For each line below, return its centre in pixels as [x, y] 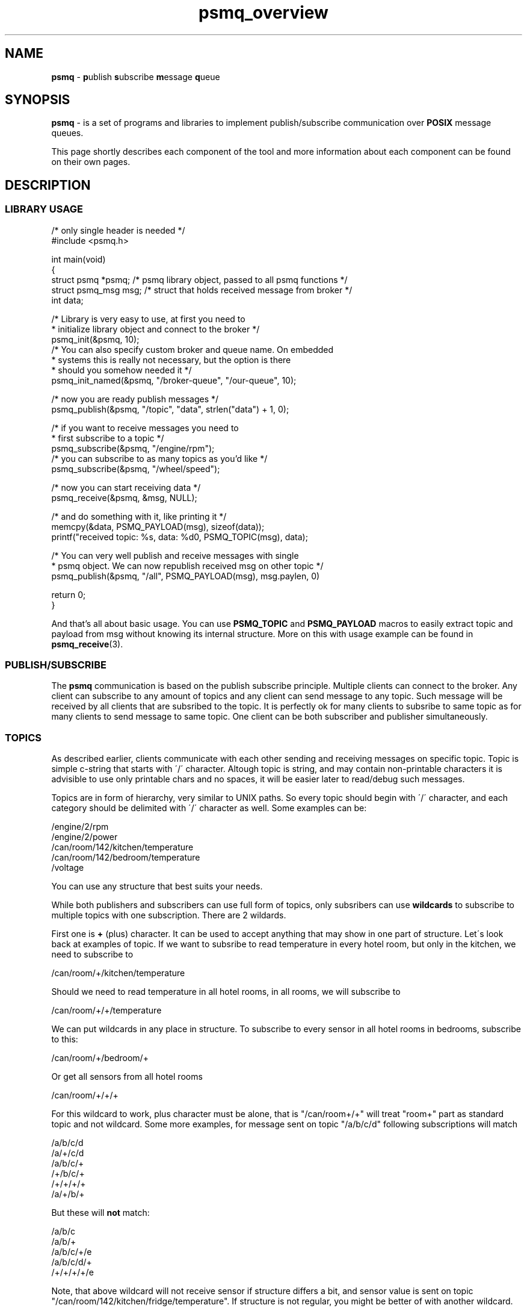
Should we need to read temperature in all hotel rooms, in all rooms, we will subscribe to [226, 992]
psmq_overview [263, 13]
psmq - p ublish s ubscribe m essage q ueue [136, 76]
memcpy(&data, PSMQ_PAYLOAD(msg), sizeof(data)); [158, 526]
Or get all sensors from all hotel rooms [127, 1077]
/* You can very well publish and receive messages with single [175, 555]
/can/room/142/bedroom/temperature [126, 858]
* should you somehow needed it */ [122, 370]
